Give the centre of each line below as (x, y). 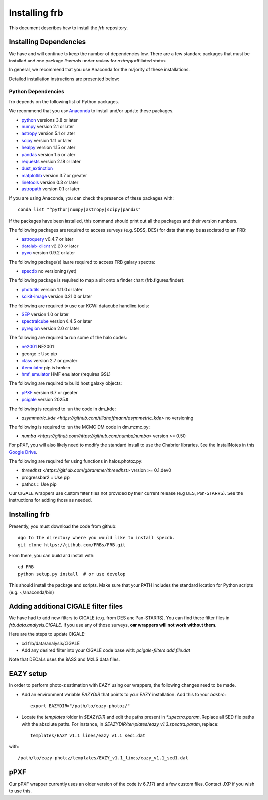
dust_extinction (37, 168)
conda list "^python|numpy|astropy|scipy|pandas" (80, 210)
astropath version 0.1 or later (51, 189)
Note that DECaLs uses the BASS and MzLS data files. (65, 659)
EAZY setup (28, 674)
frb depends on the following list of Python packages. (64, 101)
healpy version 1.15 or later (49, 148)
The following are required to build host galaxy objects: (66, 383)
